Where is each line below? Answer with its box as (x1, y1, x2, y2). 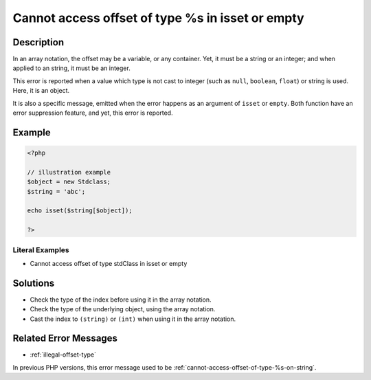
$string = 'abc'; (27, 188, 86, 195)
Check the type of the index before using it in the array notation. (30, 295, 212, 304)
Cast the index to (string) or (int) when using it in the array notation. (30, 315, 236, 323)
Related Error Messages (12, 333, 118, 344)
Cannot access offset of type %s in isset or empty (12, 10, 305, 25)
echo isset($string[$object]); (27, 207, 133, 214)
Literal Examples (12, 245, 69, 254)
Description (12, 36, 65, 48)
